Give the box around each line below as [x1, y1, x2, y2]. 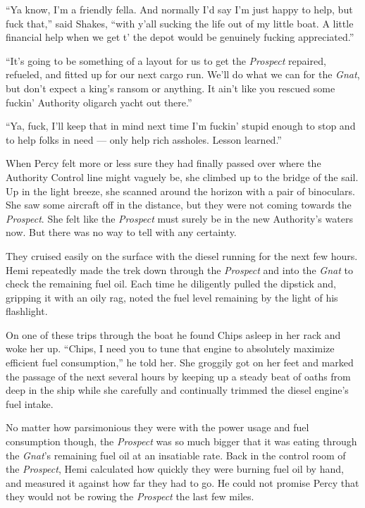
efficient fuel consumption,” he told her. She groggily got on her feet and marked [6, 355, 354, 370]
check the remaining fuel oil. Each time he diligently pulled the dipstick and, [6, 276, 336, 291]
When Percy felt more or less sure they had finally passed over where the [6, 156, 321, 171]
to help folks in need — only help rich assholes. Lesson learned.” [6, 132, 282, 147]
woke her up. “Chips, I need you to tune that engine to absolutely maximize [6, 341, 335, 356]
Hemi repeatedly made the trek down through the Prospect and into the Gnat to [6, 262, 353, 277]
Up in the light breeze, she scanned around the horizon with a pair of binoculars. [6, 183, 355, 198]
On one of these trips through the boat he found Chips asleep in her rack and [6, 327, 341, 342]
